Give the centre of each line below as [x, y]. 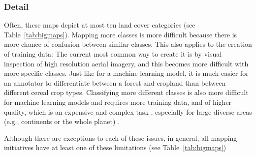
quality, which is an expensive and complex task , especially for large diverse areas [128, 111]
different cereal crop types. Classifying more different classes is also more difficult [126, 92]
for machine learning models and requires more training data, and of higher [118, 102]
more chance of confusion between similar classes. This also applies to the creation [128, 44]
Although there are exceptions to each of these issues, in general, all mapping [121, 138]
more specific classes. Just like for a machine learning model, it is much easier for [126, 73]
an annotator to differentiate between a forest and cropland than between [115, 82]
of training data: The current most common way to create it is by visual [113, 54]
